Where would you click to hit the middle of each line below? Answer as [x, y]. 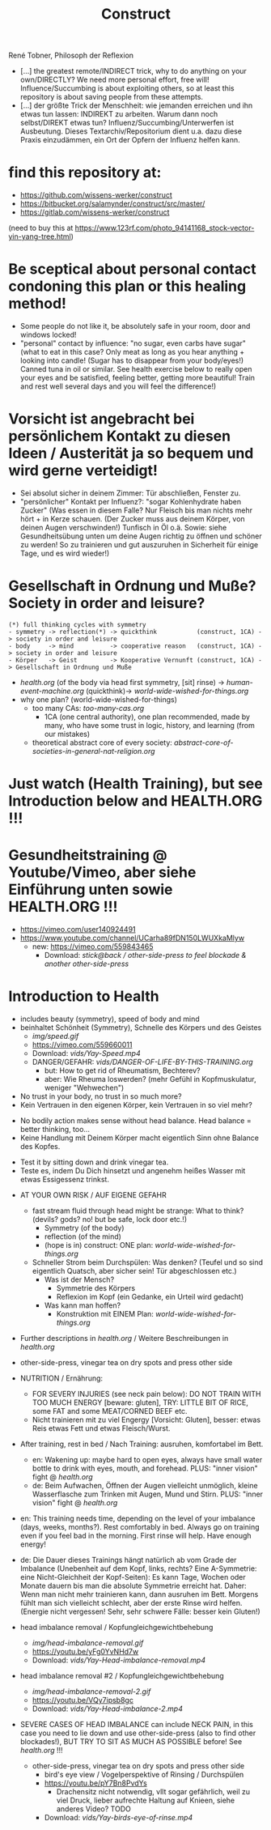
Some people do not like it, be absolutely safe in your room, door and [135, 326]
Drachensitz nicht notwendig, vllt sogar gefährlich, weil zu [153, 1792]
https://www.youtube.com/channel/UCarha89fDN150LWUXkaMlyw [132, 938]
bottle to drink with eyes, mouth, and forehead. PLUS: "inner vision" [145, 1468]
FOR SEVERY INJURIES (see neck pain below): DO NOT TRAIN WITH [146, 1394]
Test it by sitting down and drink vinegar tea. [94, 1162]
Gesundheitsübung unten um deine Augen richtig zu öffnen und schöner [141, 536]
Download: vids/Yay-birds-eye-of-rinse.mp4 [119, 1817]
